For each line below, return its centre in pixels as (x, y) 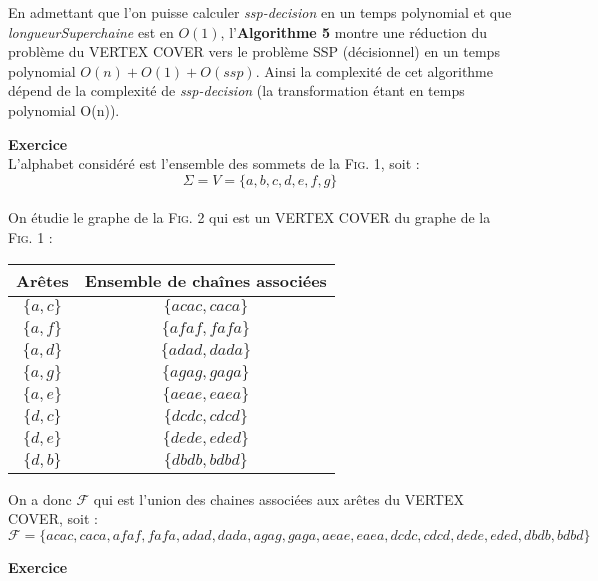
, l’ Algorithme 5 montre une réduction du (353, 31)
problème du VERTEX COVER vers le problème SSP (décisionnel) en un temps (254, 51)
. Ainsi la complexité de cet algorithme (374, 70)
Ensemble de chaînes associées (205, 280)
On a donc (40, 498)
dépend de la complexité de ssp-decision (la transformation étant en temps (236, 90)
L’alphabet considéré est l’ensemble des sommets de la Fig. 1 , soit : (214, 163)
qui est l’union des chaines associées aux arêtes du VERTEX (278, 498)
